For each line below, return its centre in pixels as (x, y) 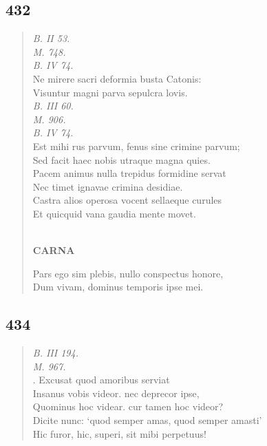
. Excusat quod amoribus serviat (101, 380)
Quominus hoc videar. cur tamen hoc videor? (128, 406)
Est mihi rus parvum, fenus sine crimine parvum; (136, 146)
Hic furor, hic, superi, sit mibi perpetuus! (119, 433)
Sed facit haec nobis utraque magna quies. (121, 159)
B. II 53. (51, 38)
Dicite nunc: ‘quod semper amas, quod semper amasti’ (147, 420)
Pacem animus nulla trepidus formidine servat (129, 173)
